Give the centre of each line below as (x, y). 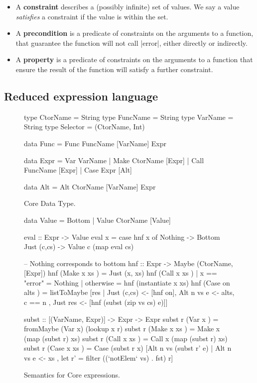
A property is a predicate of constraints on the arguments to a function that (134, 59)
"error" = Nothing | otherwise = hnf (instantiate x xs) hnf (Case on (127, 282)
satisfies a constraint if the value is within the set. (92, 16)
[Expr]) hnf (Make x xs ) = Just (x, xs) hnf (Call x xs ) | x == (121, 273)
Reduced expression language (81, 96)
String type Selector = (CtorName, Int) (84, 127)
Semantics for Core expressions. (72, 374)
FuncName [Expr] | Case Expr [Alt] (78, 170)
